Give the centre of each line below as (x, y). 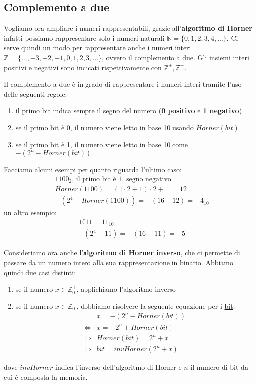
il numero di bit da (219, 367)
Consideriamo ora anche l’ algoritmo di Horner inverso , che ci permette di (122, 253)
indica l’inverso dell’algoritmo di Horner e (119, 367)
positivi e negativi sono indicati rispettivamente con (83, 67)
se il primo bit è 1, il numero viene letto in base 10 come (102, 144)
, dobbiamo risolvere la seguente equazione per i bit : (156, 305)
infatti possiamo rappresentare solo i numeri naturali (84, 38)
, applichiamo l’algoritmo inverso (126, 289)
